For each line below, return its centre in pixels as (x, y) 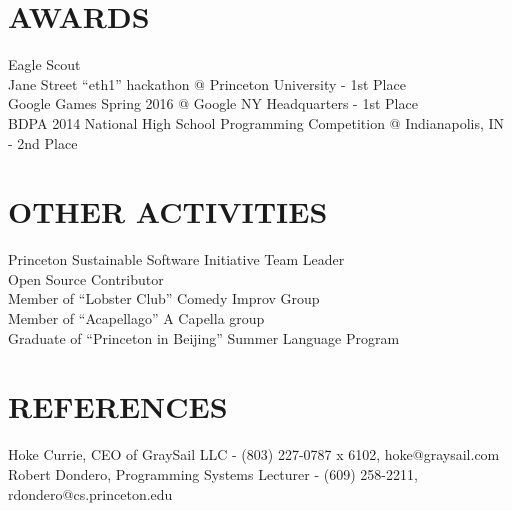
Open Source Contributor (86, 278)
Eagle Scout (44, 64)
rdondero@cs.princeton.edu (90, 493)
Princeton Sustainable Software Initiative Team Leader (176, 259)
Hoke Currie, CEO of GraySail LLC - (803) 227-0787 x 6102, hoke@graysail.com (254, 454)
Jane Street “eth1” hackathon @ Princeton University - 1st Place (207, 83)
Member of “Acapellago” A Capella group (136, 318)
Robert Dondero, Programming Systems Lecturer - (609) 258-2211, (213, 473)
